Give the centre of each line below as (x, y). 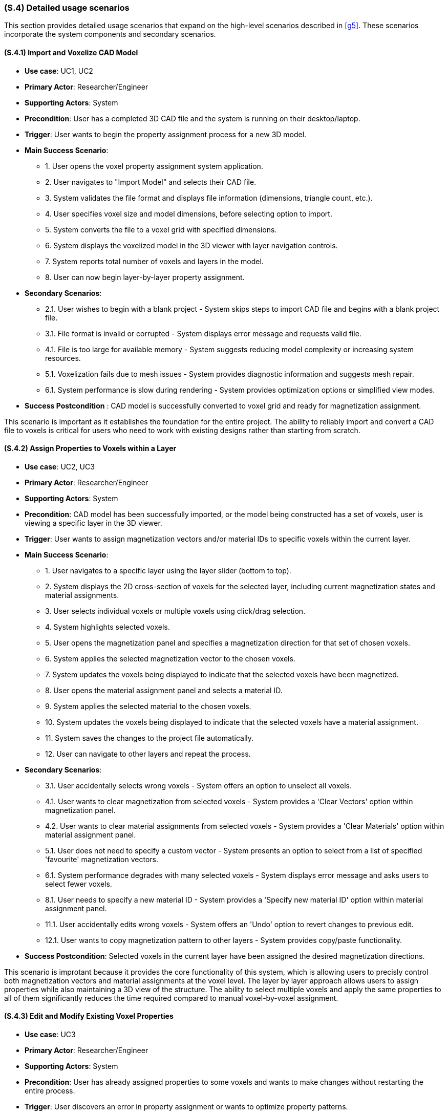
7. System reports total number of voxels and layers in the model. (154, 261)
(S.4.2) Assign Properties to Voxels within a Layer (90, 448)
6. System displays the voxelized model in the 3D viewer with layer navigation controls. (191, 245)
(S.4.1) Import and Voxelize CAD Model (71, 52)
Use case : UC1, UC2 (59, 71)
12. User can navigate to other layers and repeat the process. (148, 754)
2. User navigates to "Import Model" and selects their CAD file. (151, 182)
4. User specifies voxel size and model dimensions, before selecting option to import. (189, 213)
